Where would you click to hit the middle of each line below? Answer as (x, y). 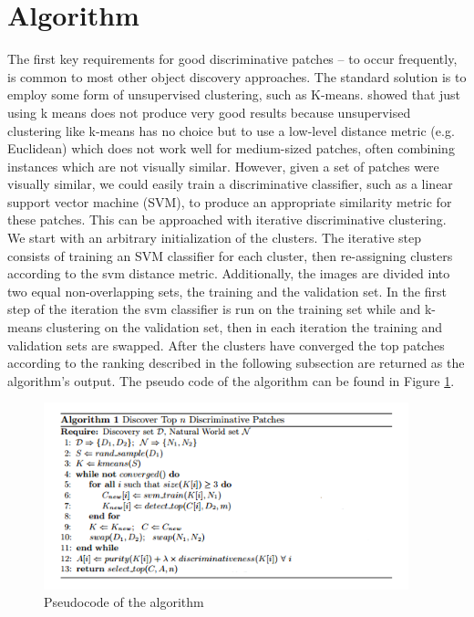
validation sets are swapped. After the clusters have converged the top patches (226, 345)
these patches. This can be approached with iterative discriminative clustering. (227, 220)
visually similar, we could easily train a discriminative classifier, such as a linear (230, 184)
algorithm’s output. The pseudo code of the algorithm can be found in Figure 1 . (231, 380)
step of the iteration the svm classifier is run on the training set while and (214, 309)
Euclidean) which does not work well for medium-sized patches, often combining (231, 148)
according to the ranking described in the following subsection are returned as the (236, 363)
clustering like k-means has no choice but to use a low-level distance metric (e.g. (231, 130)
